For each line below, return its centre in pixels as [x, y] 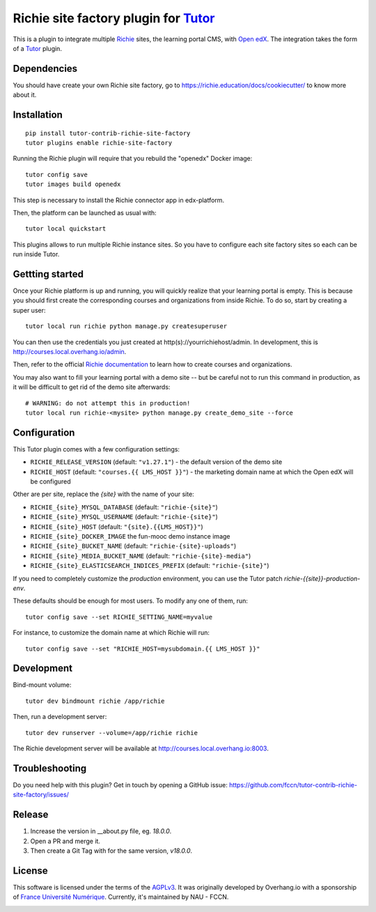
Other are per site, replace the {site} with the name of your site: [103, 494]
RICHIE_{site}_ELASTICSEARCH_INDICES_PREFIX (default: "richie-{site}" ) [150, 566]
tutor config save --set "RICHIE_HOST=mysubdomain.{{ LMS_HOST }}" [143, 649]
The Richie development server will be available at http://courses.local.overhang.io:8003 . [141, 748]
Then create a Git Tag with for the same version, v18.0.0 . [111, 851]
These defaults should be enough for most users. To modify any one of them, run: [131, 601]
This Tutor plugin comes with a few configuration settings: [96, 449]
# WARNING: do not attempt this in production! [108, 403]
